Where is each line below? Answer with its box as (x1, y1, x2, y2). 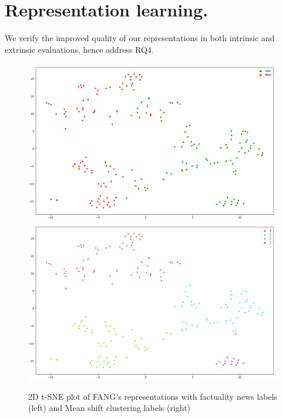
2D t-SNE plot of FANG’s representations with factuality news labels (28, 390, 277, 402)
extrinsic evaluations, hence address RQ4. (5, 43, 154, 55)
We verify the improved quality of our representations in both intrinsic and (5, 32, 275, 44)
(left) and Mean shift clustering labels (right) (28, 402, 191, 414)
